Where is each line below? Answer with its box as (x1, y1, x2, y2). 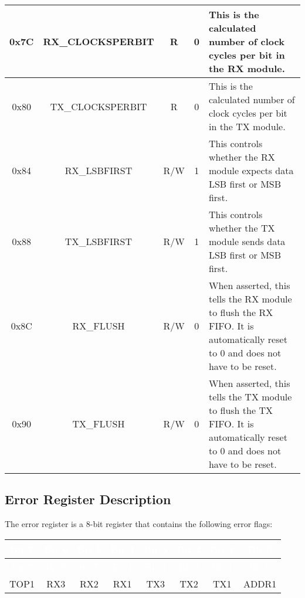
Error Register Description (5, 490, 171, 508)
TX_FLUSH (72, 417, 125, 430)
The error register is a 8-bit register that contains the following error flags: (5, 518, 273, 530)
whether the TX (208, 221, 275, 235)
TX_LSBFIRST (65, 235, 133, 248)
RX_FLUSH (72, 319, 125, 332)
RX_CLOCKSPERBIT (43, 35, 154, 48)
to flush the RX (208, 305, 273, 319)
